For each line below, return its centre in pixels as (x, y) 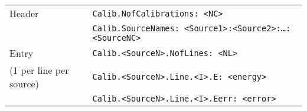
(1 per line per (39, 70)
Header (24, 13)
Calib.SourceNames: (136, 28)
